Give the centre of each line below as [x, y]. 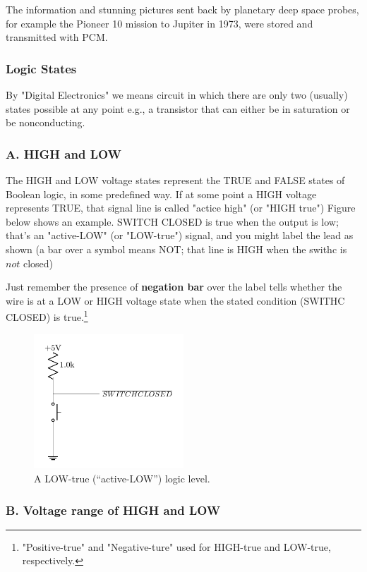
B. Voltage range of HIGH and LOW [113, 510]
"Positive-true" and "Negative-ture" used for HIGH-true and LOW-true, [176, 546]
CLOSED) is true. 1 [47, 316]
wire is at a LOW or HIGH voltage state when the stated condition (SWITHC [175, 300]
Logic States [41, 68]
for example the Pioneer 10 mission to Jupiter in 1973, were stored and [160, 23]
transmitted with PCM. [57, 37]
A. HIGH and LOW [64, 153]
